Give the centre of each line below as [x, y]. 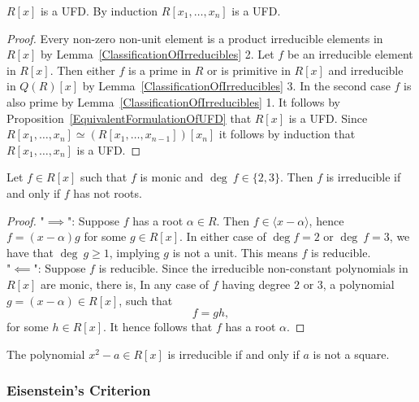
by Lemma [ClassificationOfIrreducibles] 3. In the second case [236, 86]
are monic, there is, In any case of [125, 284]
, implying [134, 252]
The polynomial [46, 354]
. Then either [82, 70]
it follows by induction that [287, 134]
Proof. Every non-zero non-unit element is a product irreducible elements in [195, 38]
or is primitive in [249, 70]
